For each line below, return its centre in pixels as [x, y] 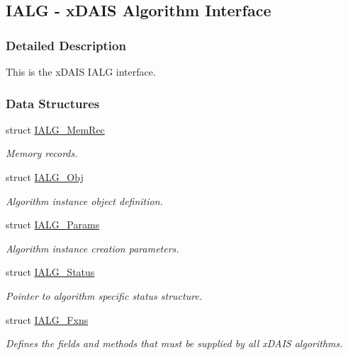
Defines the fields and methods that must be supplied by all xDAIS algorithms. [174, 343]
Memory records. [42, 153]
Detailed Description [66, 45]
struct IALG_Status [50, 272]
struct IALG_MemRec [55, 129]
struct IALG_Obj [45, 177]
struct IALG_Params [53, 225]
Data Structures [53, 103]
